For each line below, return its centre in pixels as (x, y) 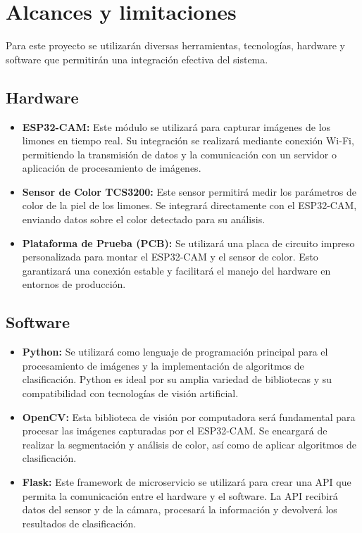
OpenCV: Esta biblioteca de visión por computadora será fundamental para (189, 416)
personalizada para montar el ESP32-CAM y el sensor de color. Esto (170, 257)
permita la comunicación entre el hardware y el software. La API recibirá (180, 495)
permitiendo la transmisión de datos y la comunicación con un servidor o (179, 154)
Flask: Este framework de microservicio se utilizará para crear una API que (187, 482)
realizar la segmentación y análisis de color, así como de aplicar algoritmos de (189, 444)
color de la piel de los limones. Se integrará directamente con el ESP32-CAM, (189, 205)
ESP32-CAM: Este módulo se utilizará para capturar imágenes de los (176, 126)
